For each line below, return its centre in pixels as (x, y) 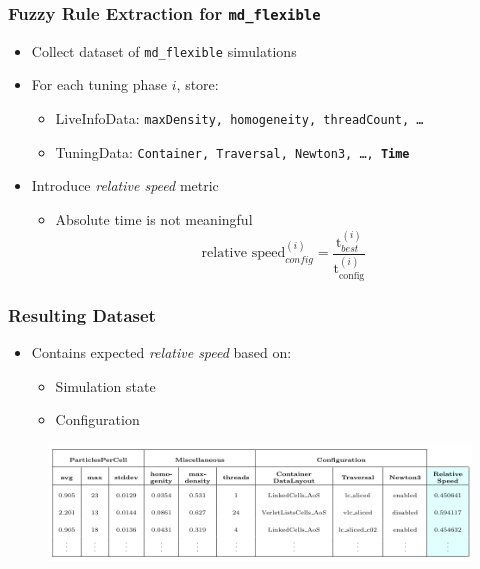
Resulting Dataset (82, 314)
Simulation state (105, 385)
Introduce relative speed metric (125, 185)
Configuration (97, 419)
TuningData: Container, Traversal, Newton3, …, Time (232, 151)
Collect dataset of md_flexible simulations (164, 50)
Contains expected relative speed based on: (161, 352)
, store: (197, 84)
